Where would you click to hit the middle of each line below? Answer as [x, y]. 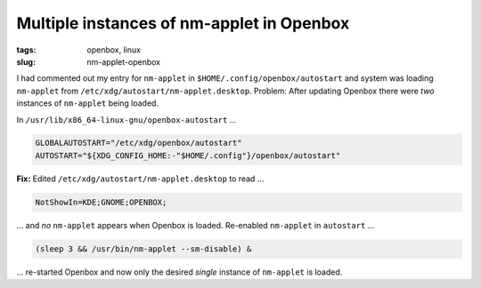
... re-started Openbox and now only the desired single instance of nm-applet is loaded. [179, 272]
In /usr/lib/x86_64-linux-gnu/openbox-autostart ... [126, 119]
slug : [26, 61]
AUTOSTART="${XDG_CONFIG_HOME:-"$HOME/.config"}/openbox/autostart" [188, 155]
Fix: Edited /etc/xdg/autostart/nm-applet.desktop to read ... [140, 179]
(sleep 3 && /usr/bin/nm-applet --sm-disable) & [143, 248]
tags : [26, 50]
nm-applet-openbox [123, 61]
